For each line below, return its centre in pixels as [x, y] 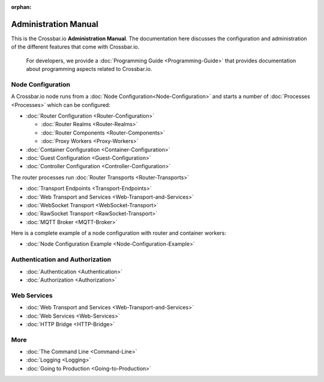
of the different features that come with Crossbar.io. [75, 47]
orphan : [21, 7]
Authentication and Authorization [61, 259]
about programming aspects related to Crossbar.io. [89, 69]
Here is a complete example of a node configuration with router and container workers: [119, 233]
